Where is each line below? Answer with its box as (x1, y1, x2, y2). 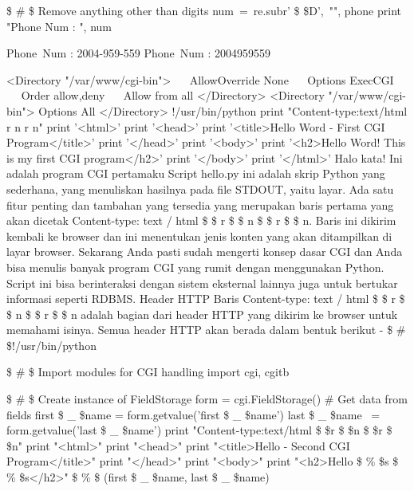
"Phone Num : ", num (6, 18, 112, 34)
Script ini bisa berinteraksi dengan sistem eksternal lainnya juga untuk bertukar (6, 274, 398, 291)
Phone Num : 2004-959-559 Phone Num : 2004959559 (6, 45, 270, 61)
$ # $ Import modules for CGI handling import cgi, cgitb (6, 363, 290, 380)
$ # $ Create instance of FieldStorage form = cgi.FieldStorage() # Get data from (6, 391, 408, 407)
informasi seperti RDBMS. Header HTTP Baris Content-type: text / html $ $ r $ (6, 290, 405, 307)
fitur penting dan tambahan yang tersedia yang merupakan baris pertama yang (6, 196, 394, 213)
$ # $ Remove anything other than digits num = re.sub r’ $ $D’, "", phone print (6, 2, 401, 18)
